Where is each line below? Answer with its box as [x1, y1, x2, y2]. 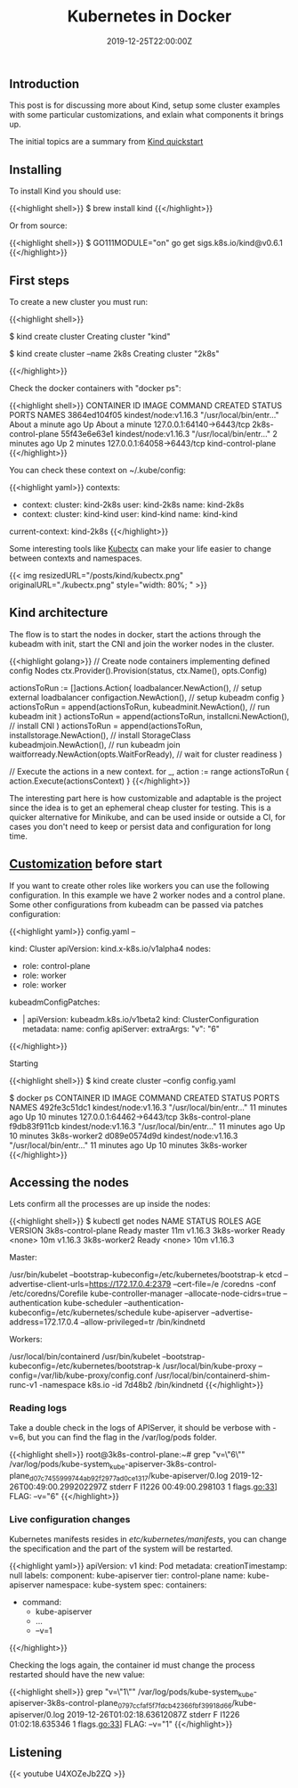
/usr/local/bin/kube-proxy [162, 1361, 257, 1372]
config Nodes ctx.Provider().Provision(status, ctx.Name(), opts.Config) [9, 665, 268, 676]
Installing [9, 162, 62, 177]
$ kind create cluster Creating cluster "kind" [9, 331, 171, 341]
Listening [9, 1744, 62, 1759]
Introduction [9, 76, 80, 91]
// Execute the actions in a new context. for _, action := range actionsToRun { [9, 766, 290, 776]
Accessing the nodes [9, 1175, 129, 1190]
